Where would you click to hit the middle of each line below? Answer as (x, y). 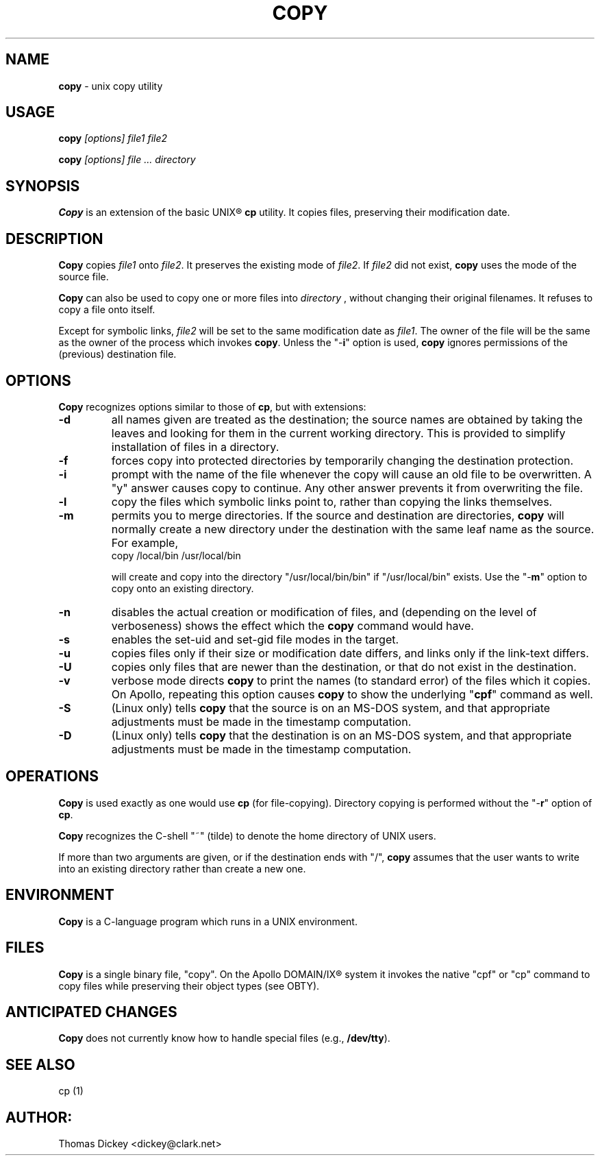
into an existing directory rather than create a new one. (182, 868)
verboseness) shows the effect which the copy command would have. (292, 625)
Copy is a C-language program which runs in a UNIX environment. (208, 921)
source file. (84, 277)
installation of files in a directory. (195, 447)
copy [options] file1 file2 (113, 138)
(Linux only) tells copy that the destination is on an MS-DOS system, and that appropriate (341, 735)
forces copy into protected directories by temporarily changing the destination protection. (342, 460)
